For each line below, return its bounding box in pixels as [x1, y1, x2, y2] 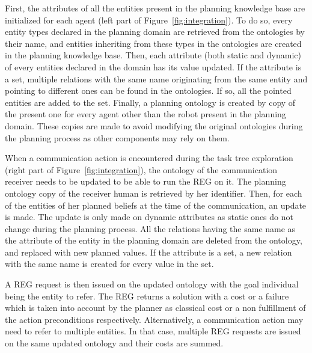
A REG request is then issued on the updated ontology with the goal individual [5, 278, 299, 290]
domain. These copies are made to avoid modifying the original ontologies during [5, 119, 303, 132]
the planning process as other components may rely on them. [5, 131, 230, 144]
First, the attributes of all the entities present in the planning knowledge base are [5, 2, 305, 14]
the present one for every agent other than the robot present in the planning [5, 108, 286, 120]
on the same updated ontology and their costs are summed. [5, 337, 224, 349]
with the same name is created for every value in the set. [5, 257, 214, 270]
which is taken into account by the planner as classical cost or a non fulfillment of [5, 301, 306, 314]
